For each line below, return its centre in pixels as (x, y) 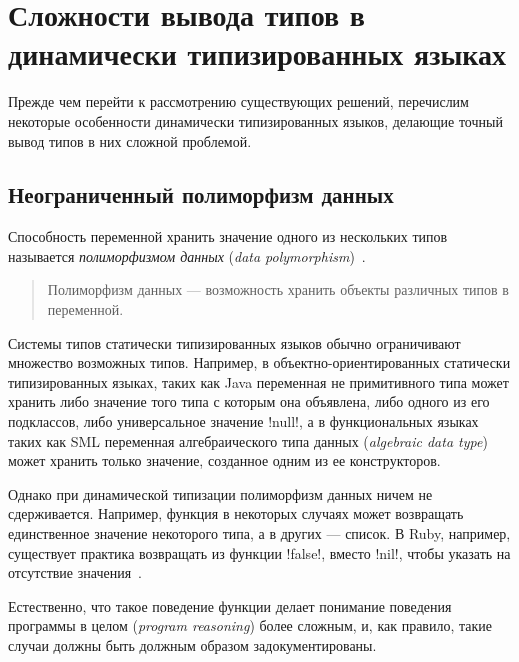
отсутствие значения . (75, 572)
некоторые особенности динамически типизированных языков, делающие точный (255, 120)
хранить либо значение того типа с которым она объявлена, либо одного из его (249, 401)
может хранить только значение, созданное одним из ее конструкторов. (224, 460)
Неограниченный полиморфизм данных (201, 194)
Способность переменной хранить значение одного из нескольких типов (228, 236)
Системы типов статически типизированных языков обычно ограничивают (234, 342)
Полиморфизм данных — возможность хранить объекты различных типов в (278, 289)
